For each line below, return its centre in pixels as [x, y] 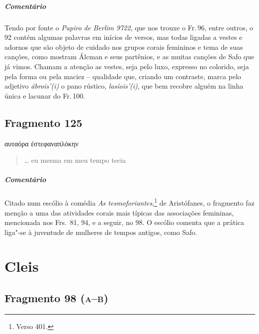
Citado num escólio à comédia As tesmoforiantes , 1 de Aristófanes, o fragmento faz [129, 202]
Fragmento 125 [43, 122]
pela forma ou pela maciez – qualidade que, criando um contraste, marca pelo [123, 76]
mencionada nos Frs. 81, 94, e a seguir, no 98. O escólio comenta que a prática [125, 222]
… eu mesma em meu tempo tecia [75, 160]
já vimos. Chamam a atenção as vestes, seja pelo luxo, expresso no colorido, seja [127, 66]
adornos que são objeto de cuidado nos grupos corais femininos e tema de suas [124, 47]
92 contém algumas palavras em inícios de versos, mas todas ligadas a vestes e [124, 37]
